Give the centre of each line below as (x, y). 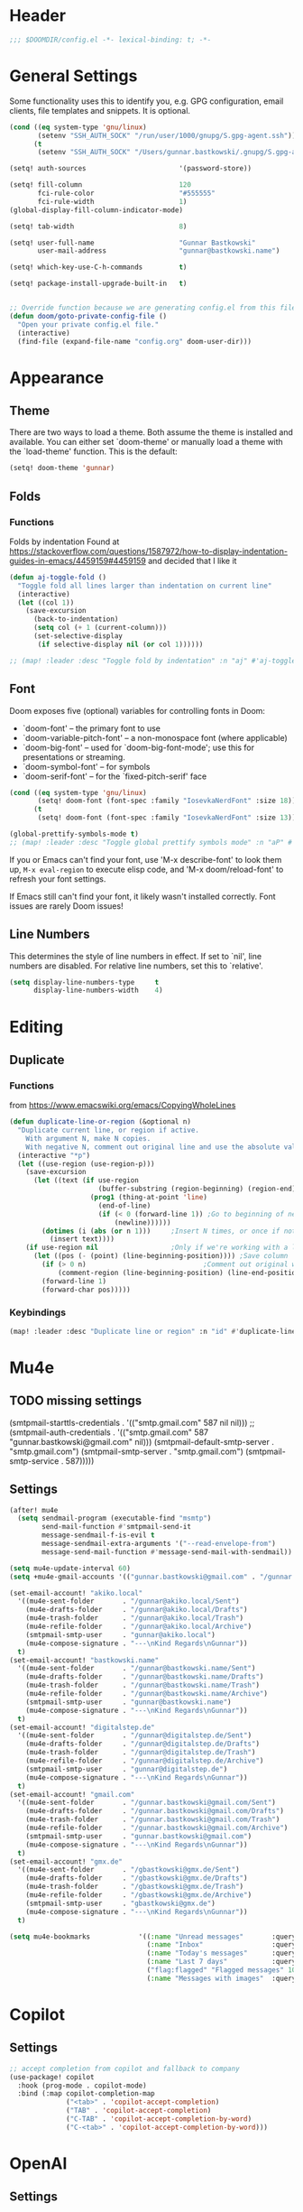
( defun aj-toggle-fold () (58, 577)
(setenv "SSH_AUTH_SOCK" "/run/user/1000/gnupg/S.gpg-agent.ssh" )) (167, 135)
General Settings (73, 76)
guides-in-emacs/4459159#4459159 (78, 560)
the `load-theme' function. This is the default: (93, 451)
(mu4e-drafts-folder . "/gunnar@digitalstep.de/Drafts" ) (142, 1744)
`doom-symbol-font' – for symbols (86, 766)
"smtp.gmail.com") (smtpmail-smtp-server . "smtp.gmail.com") (126, 1451)
